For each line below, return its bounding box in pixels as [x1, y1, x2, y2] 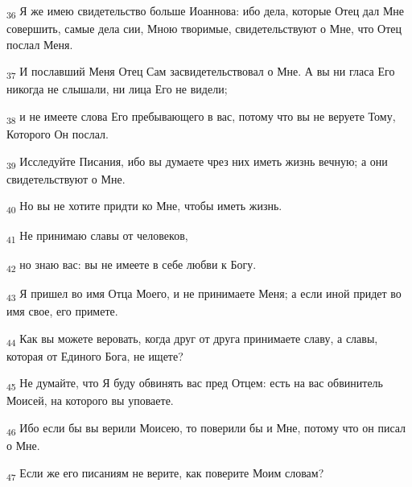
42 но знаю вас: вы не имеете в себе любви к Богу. [6, 255, 257, 274]
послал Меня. [6, 35, 73, 52]
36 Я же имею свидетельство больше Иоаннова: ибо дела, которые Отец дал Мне [6, 2, 405, 21]
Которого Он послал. [6, 126, 109, 142]
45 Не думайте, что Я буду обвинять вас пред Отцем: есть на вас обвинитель [6, 374, 383, 394]
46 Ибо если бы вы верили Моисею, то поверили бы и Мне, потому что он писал [6, 419, 406, 438]
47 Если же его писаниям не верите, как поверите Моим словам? [6, 464, 324, 483]
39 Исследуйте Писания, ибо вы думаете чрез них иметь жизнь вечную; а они [6, 152, 388, 171]
